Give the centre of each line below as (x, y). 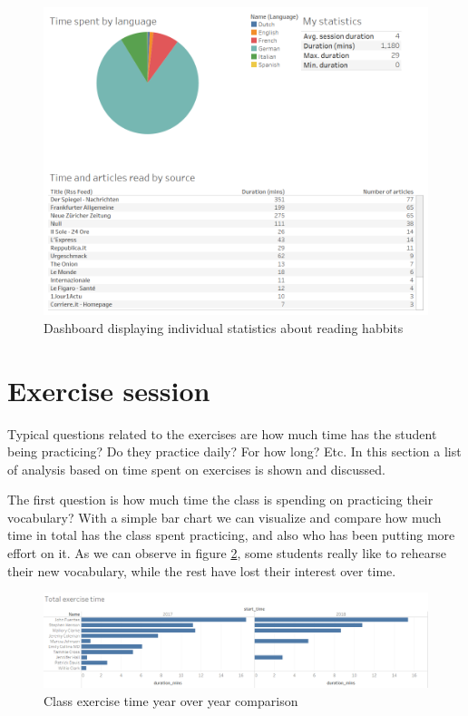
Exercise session (109, 390)
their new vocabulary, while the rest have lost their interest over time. (202, 570)
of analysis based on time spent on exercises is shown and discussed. (196, 469)
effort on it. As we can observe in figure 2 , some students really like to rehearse (227, 553)
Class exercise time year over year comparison (171, 700)
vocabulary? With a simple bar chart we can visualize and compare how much (224, 517)
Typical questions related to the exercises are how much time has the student (222, 433)
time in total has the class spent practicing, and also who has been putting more (231, 535)
